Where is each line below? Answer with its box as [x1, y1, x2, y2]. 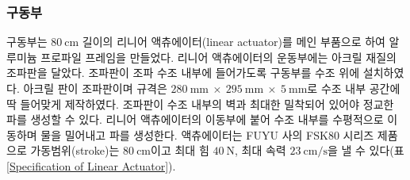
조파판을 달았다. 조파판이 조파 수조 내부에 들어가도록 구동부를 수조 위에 [6, 64, 360, 81]
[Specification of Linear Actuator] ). [6, 157, 176, 174]
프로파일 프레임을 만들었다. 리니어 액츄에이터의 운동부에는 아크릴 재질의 [40, 48, 397, 65]
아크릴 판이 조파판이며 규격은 [23, 80, 167, 96]
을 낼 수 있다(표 [327, 142, 404, 159]
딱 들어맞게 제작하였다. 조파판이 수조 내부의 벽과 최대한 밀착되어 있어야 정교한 [6, 95, 394, 112]
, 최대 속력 [235, 142, 286, 159]
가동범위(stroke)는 [30, 142, 120, 159]
